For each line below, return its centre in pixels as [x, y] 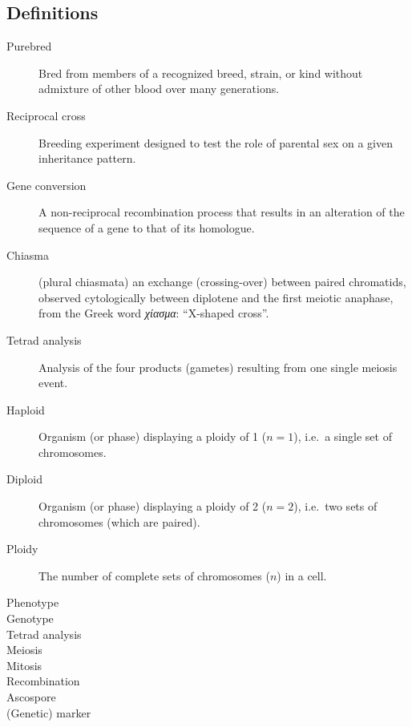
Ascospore [31, 697]
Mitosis [24, 665]
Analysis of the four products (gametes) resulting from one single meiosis [218, 367]
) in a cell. [302, 575]
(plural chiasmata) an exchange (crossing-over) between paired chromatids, [222, 282]
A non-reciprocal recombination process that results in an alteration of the [222, 212]
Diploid [24, 479]
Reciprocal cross [46, 115]
